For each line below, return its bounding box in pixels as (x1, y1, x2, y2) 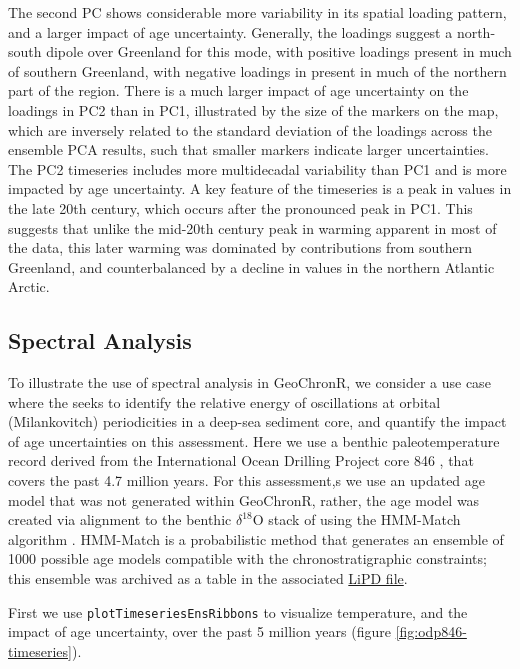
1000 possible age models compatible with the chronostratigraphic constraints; (8, 548, 487, 569)
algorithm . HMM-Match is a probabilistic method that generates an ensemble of (8, 528, 504, 549)
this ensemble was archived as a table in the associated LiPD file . (8, 568, 408, 589)
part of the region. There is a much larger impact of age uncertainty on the (8, 80, 469, 101)
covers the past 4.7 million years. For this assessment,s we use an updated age (8, 470, 486, 491)
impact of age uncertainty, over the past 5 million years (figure (8, 621, 391, 642)
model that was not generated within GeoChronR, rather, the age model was (8, 489, 480, 510)
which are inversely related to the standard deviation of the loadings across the (8, 119, 492, 140)
